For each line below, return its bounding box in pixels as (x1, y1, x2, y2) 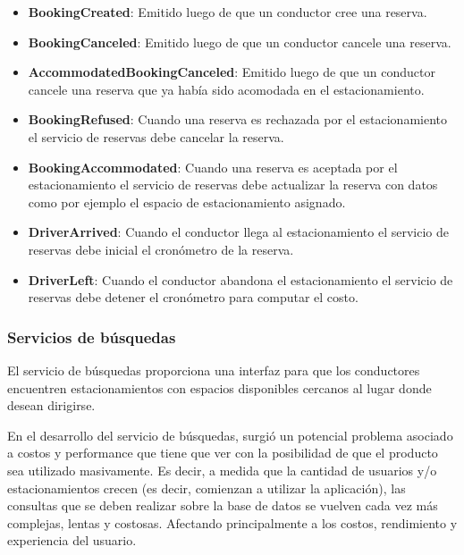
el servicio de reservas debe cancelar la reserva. (28, 127, 284, 146)
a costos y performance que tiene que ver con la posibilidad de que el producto (7, 443, 438, 462)
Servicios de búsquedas (7, 325, 176, 348)
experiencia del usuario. (7, 531, 137, 550)
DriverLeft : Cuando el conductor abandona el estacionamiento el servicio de (28, 270, 453, 289)
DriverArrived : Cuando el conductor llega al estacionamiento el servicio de (28, 223, 450, 241)
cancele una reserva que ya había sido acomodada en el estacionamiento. (28, 80, 425, 98)
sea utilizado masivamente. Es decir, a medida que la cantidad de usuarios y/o (7, 460, 437, 479)
